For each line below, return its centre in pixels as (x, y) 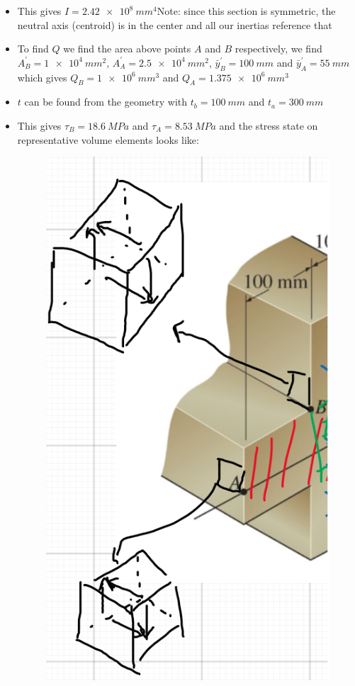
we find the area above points (127, 49)
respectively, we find (278, 49)
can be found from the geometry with (106, 102)
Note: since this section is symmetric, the (246, 11)
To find (33, 49)
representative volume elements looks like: (108, 139)
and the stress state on (269, 125)
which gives (42, 77)
